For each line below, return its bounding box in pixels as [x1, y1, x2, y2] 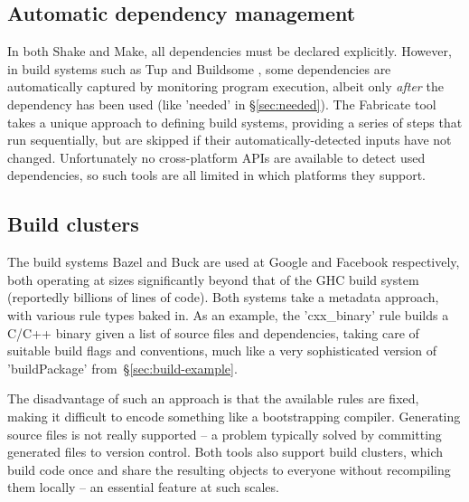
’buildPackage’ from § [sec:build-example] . [7, 358, 238, 377]
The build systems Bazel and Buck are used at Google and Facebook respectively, [7, 252, 460, 271]
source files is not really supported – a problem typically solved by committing [7, 424, 442, 443]
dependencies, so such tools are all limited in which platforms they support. [7, 166, 426, 185]
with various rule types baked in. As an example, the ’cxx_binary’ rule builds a [7, 305, 449, 324]
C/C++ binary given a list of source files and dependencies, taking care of [7, 323, 419, 342]
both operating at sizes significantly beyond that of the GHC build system [7, 270, 419, 289]
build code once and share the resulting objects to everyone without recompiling [7, 459, 451, 478]
